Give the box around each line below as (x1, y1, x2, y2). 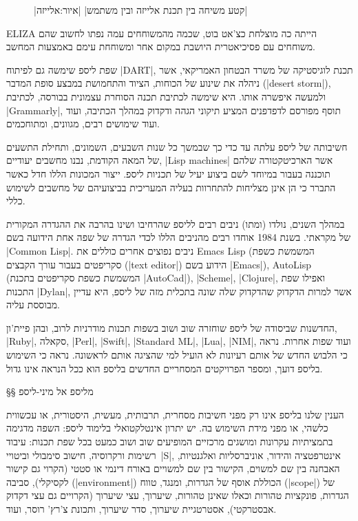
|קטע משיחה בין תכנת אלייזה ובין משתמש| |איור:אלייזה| (34, 3, 248, 17)
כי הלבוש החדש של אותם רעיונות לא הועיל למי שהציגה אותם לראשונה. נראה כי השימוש (6, 348, 348, 362)
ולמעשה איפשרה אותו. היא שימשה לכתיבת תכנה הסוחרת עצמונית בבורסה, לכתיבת (6, 89, 326, 103)
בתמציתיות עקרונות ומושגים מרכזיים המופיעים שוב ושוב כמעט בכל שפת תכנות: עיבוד (6, 434, 333, 449)
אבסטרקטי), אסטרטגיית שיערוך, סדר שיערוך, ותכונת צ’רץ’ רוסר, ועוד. (6, 502, 277, 515)
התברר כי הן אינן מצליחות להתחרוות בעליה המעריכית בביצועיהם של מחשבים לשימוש (6, 180, 336, 194)
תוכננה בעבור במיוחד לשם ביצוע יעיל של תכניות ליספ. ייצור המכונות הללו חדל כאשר (6, 166, 330, 180)
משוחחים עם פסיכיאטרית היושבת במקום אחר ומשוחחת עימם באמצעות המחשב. (6, 39, 315, 54)
